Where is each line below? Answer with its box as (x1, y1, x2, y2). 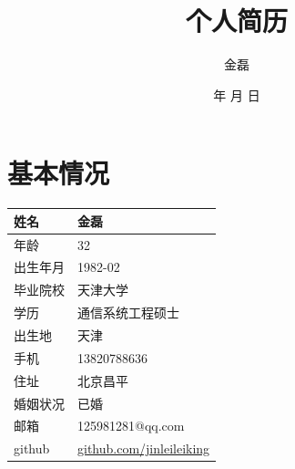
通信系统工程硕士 (77, 303, 179, 322)
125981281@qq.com (77, 416, 185, 435)
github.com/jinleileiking (77, 439, 210, 458)
